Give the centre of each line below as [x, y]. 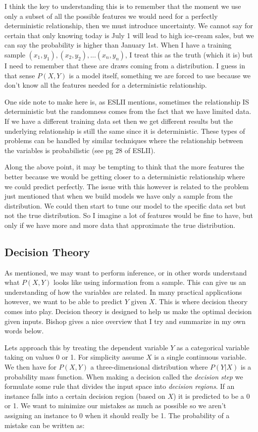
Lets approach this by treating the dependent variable [86, 347]
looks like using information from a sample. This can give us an [150, 282]
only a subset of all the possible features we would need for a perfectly [111, 16]
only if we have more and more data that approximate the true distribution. [120, 225]
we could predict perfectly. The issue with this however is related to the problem [127, 186]
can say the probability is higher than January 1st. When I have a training [118, 45]
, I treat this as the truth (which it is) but [189, 54]
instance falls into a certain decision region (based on [85, 396]
